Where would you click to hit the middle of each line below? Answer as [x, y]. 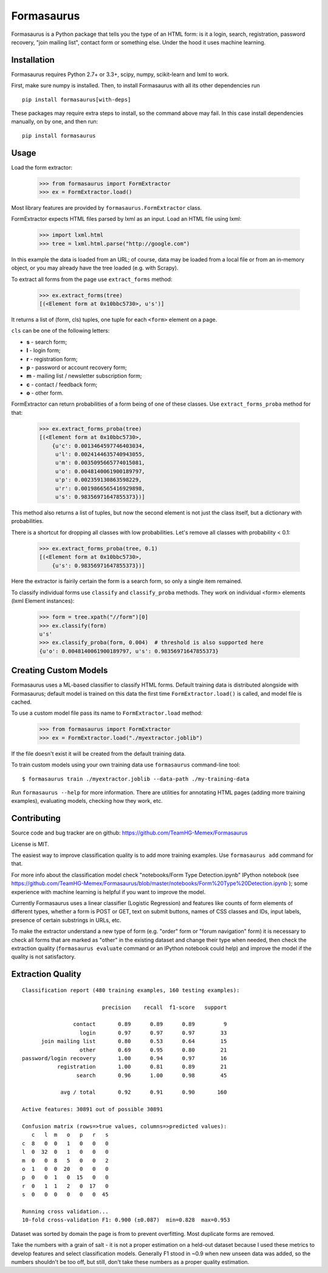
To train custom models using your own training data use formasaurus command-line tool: [126, 765]
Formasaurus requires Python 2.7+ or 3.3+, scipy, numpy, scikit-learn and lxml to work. [120, 74]
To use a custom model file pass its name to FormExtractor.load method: [107, 713]
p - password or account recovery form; [77, 367]
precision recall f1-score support [164, 1007]
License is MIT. [30, 844]
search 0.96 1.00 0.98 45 [152, 1075]
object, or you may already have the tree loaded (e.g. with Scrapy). [95, 268]
